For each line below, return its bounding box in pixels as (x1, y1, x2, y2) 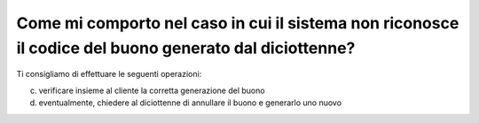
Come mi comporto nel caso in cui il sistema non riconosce (16, 13, 459, 33)
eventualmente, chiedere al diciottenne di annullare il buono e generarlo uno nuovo (38, 97, 342, 108)
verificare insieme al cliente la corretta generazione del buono (38, 85, 265, 96)
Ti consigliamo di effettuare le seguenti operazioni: (16, 69, 202, 80)
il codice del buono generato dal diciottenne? (16, 38, 356, 58)
